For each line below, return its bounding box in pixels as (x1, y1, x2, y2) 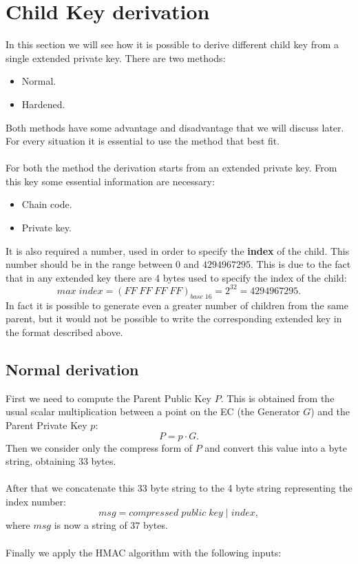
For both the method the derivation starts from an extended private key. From (6, 160, 337, 175)
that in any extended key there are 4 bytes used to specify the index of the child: (6, 270, 347, 284)
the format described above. (6, 324, 123, 339)
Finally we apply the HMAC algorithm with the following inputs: (6, 545, 282, 559)
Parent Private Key (6, 417, 87, 432)
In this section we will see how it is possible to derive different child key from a (6, 37, 339, 52)
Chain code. (21, 197, 72, 211)
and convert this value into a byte (204, 440, 347, 455)
